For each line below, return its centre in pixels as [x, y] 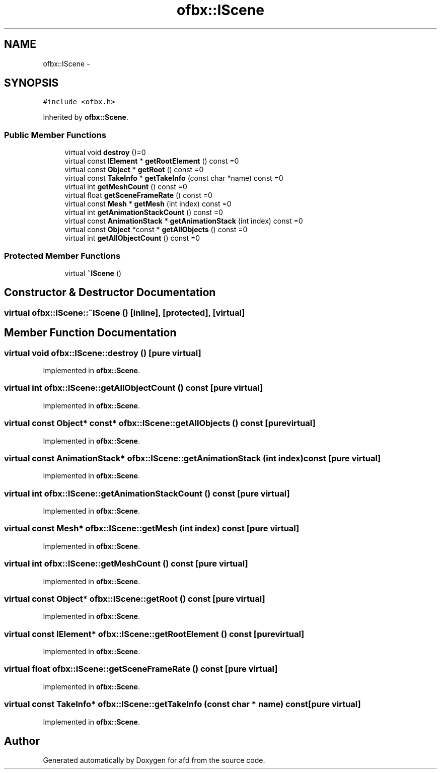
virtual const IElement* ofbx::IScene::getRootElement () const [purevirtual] [154, 634]
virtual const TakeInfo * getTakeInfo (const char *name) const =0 [174, 178]
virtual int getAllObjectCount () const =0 [132, 238]
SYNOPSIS [31, 83]
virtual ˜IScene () [93, 273]
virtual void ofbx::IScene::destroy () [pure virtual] [103, 353]
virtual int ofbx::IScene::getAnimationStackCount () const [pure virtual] [147, 493]
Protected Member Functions [62, 256]
